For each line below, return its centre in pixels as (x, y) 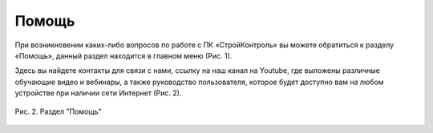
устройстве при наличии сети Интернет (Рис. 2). (98, 93)
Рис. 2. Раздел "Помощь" (58, 111)
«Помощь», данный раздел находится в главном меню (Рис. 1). (123, 55)
